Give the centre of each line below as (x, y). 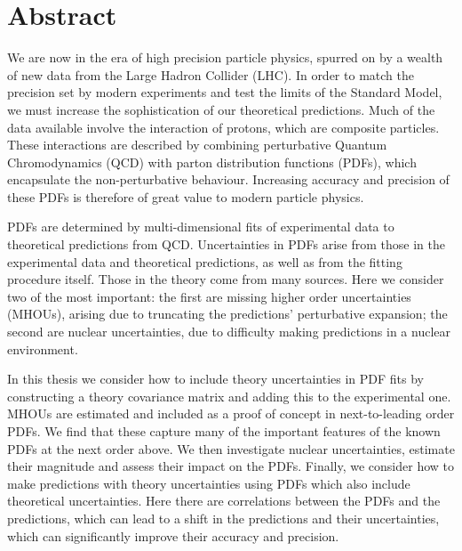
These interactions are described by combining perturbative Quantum (197, 145)
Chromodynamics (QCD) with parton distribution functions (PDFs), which (212, 162)
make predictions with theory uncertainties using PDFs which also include (209, 483)
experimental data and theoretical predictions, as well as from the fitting (205, 261)
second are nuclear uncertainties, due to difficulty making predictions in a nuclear (229, 332)
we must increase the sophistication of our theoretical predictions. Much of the (221, 109)
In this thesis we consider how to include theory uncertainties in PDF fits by (215, 379)
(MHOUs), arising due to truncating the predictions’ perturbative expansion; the (227, 314)
